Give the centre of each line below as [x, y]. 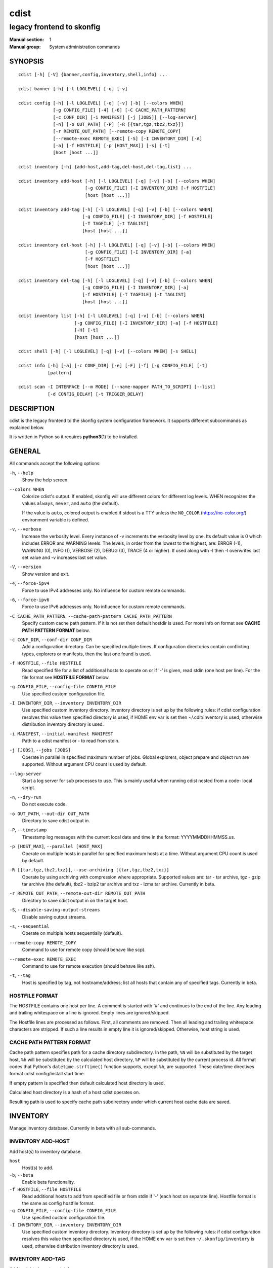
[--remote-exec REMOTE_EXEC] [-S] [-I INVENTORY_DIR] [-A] [127, 138]
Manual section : [27, 40]
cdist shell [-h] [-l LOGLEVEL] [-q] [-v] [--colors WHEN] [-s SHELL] [108, 351]
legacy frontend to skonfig [55, 27]
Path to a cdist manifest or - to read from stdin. [71, 741]
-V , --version [25, 567]
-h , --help [21, 473]
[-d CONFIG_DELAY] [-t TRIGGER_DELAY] [96, 394]
